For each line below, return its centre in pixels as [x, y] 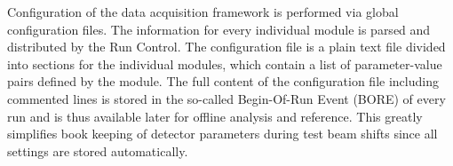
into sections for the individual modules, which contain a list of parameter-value [225, 63]
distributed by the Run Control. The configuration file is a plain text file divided [226, 47]
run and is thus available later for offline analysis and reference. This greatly [215, 116]
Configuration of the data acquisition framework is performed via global [203, 12]
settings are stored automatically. [98, 150]
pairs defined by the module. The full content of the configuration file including [223, 81]
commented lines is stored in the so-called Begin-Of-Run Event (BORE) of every [226, 98]
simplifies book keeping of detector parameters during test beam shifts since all [223, 134]
